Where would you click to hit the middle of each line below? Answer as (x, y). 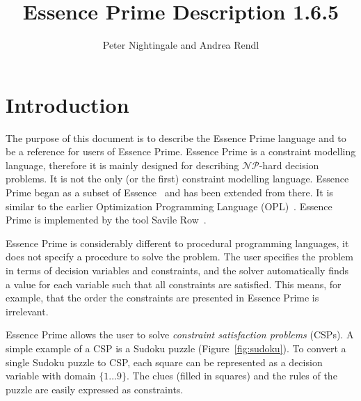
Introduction (67, 104)
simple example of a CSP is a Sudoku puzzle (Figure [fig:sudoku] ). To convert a (176, 348)
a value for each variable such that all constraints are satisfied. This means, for (174, 284)
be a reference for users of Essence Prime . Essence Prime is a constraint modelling (181, 151)
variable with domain (51, 376)
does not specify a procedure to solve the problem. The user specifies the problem (179, 257)
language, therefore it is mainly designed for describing (122, 165)
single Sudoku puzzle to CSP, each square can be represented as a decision (164, 362)
